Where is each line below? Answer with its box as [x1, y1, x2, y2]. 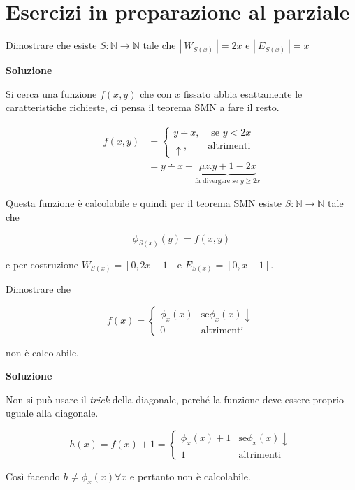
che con [140, 86, 172, 101]
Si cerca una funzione [6, 86, 97, 101]
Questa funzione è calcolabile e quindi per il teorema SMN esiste [6, 196, 282, 210]
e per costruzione [6, 257, 78, 271]
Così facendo [6, 469, 60, 483]
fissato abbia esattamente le [183, 86, 303, 101]
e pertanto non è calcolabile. [130, 469, 251, 483]
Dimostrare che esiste [6, 38, 97, 52]
